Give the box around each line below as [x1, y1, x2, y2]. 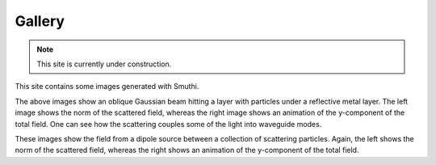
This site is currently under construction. [36, 59, 172, 69]
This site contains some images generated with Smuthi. [15, 82, 199, 91]
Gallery [15, 12, 65, 30]
